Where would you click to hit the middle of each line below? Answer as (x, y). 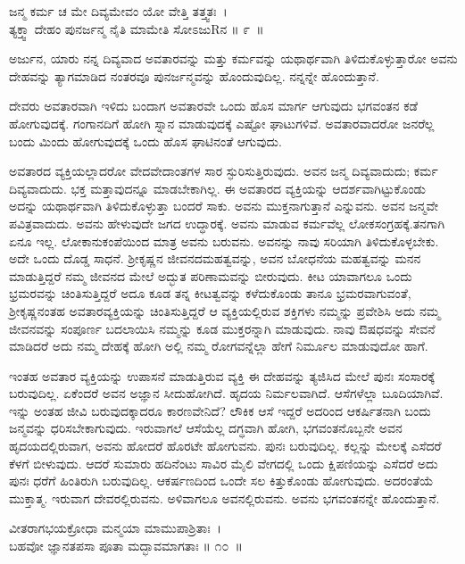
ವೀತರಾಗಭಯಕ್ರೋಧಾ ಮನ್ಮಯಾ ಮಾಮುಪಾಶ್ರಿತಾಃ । (116, 528)
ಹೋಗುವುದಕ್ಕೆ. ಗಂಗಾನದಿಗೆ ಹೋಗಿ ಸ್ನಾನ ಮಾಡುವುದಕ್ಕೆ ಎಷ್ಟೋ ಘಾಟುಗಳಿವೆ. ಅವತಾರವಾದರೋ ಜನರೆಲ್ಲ (222, 123)
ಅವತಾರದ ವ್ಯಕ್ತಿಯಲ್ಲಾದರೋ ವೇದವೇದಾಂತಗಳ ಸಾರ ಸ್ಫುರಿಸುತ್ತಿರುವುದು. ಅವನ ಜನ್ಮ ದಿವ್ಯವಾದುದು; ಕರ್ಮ (224, 171)
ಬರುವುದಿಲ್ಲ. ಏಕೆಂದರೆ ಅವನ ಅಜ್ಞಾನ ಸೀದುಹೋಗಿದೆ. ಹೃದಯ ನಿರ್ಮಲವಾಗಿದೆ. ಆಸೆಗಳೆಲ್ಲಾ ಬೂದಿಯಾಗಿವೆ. (226, 393)
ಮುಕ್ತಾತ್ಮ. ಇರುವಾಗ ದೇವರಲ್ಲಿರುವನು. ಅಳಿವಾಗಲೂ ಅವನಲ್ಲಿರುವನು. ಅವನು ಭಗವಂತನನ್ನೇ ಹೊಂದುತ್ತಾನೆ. (224, 498)
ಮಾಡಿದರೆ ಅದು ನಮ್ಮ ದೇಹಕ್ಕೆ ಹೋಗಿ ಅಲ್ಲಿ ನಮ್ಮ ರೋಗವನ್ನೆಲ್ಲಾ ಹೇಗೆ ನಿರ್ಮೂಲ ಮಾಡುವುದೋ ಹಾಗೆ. (219, 346)
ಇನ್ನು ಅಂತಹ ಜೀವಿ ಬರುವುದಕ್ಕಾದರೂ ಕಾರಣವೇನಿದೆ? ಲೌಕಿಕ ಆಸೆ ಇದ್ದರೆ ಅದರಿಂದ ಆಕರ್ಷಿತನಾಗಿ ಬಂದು (220, 410)
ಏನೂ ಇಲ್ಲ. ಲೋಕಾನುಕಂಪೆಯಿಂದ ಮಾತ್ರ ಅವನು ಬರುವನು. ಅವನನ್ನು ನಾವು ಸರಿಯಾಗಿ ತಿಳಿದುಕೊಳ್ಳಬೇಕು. (224, 241)
